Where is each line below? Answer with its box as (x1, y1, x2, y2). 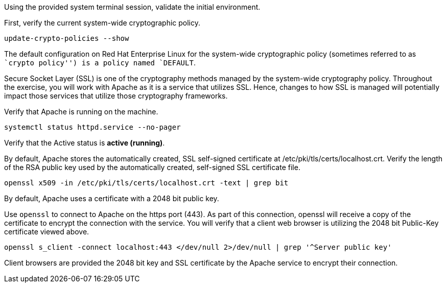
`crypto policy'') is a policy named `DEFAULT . (4, 58, 196, 67)
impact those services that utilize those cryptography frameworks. (4, 91, 228, 100)
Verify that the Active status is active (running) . (4, 138, 165, 147)
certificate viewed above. (4, 227, 89, 236)
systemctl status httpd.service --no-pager (4, 123, 181, 131)
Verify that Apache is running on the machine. (4, 107, 158, 116)
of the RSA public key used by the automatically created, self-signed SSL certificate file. (4, 163, 300, 172)
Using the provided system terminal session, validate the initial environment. (4, 3, 261, 11)
